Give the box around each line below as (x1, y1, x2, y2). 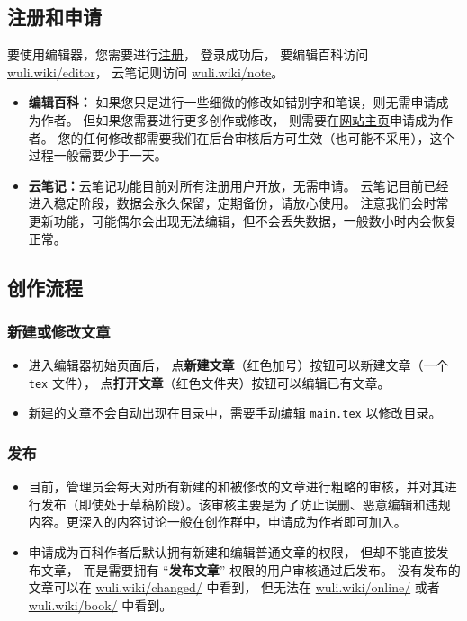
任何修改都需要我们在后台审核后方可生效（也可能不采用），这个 (83, 128, 455, 147)
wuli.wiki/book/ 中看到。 (28, 595, 173, 614)
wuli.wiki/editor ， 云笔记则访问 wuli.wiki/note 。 (7, 62, 284, 81)
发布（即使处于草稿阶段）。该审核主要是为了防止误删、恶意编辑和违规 (40, 494, 451, 513)
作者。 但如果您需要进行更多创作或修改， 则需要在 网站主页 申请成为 (40, 110, 441, 129)
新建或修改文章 (7, 319, 111, 342)
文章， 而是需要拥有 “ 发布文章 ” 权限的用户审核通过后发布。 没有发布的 (40, 560, 461, 579)
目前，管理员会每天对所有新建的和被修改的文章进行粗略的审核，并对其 (28, 477, 445, 496)
